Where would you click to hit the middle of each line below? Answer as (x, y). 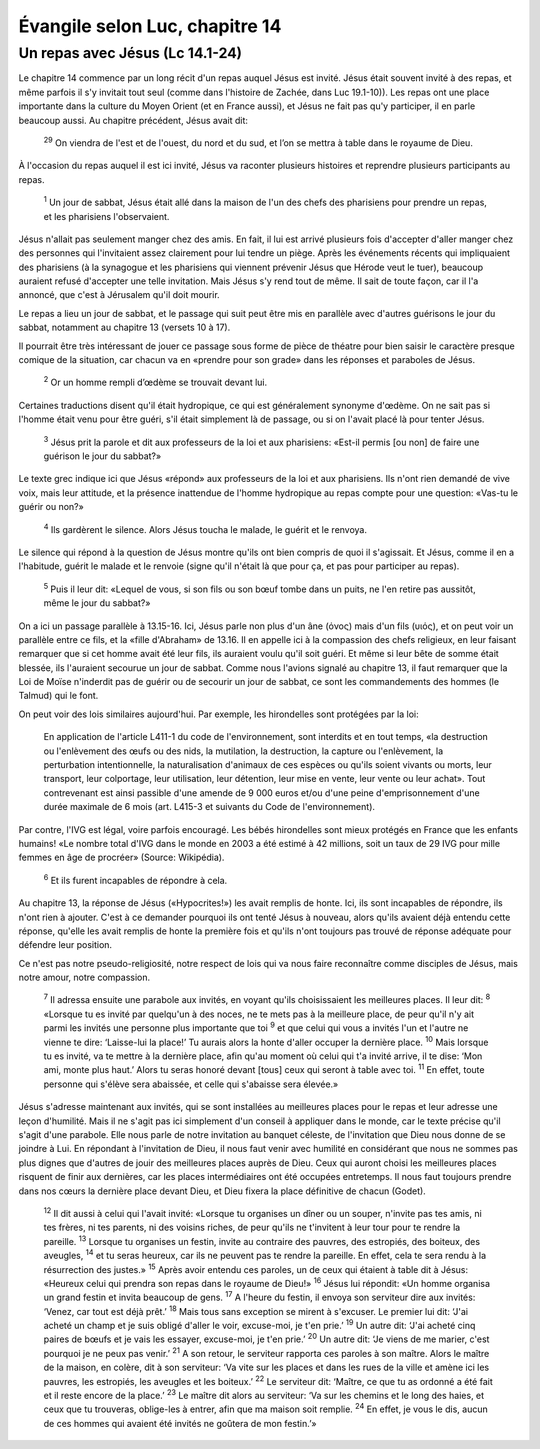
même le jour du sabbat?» (97, 603)
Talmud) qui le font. (58, 696)
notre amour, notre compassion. (84, 977)
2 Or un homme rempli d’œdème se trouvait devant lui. (155, 382)
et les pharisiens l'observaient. (106, 216)
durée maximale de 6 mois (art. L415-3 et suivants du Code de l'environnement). (209, 807)
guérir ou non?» (51, 507)
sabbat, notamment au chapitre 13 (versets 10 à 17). (124, 327)
